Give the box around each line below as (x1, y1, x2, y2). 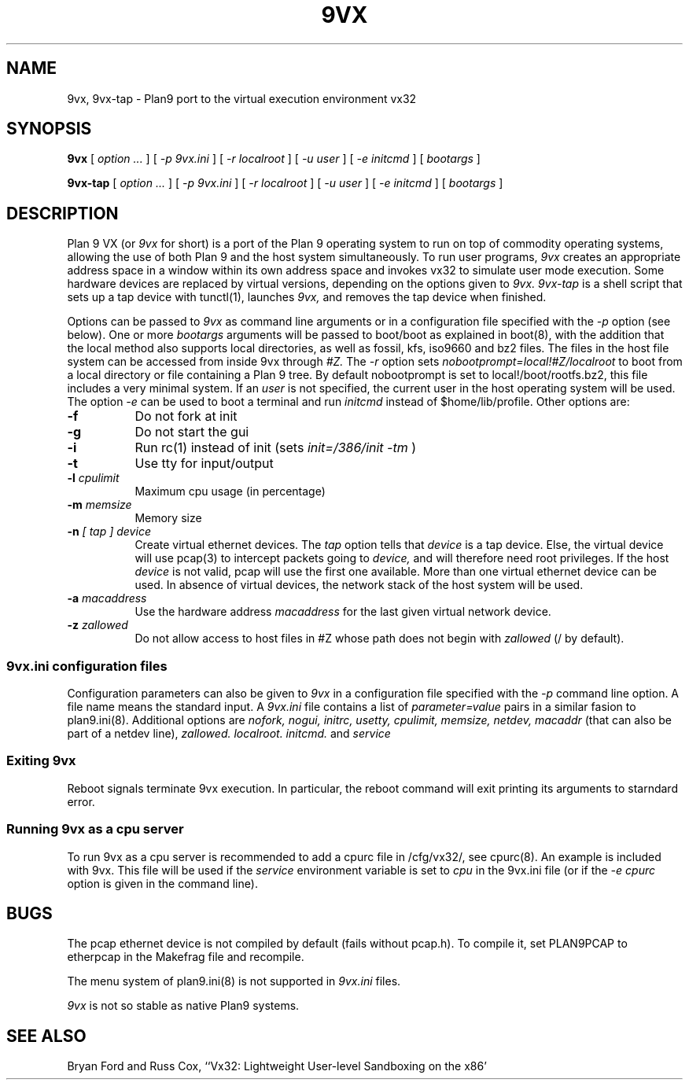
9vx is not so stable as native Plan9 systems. (67, 999, 300, 1013)
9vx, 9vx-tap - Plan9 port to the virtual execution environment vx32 (67, 91, 417, 105)
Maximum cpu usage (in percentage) (134, 484, 326, 499)
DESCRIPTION (6, 203, 119, 223)
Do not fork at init (134, 408, 238, 425)
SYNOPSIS (6, 119, 92, 139)
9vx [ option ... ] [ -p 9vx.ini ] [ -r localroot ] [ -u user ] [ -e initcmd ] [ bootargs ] (67, 152, 481, 166)
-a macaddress (67, 591, 147, 606)
